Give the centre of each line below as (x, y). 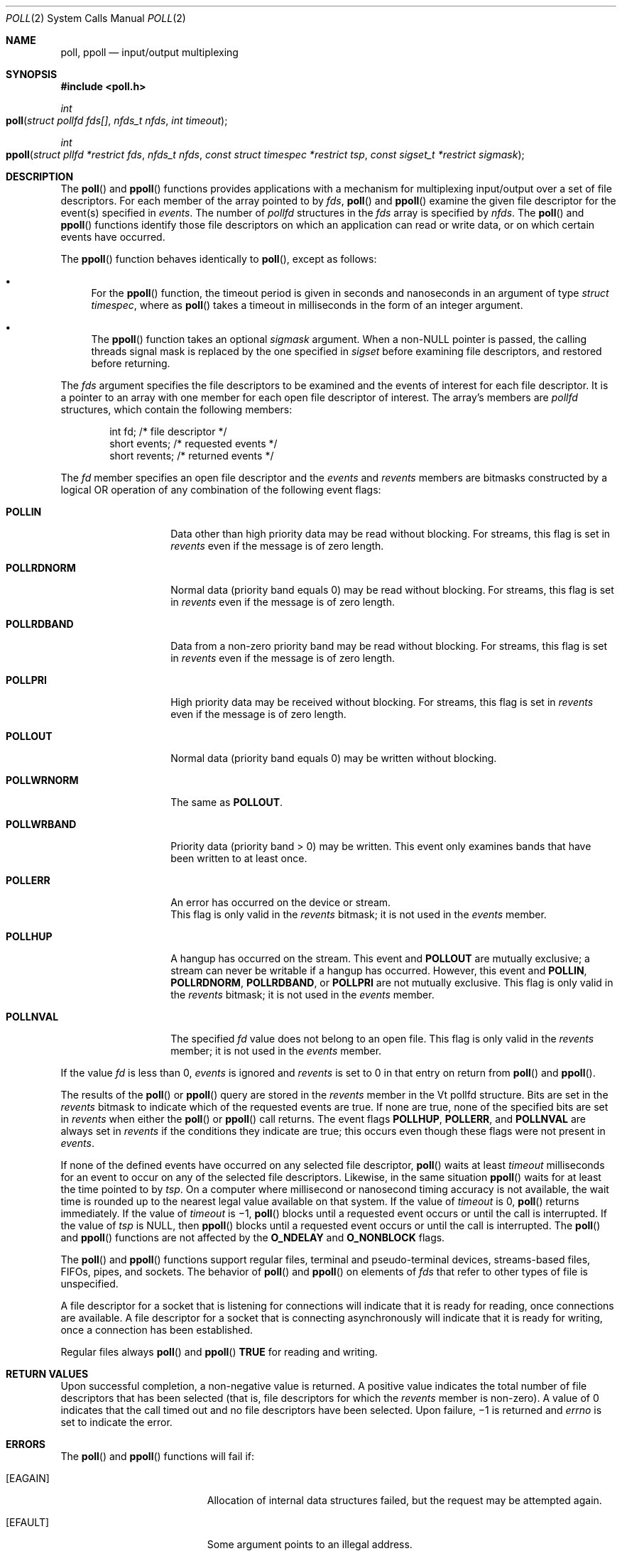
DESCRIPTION (40, 176)
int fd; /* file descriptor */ (168, 431)
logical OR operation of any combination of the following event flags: (221, 490)
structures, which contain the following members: (176, 409)
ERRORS (26, 1444)
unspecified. (89, 1284)
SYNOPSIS (32, 74)
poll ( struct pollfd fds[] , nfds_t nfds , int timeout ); (117, 120)
